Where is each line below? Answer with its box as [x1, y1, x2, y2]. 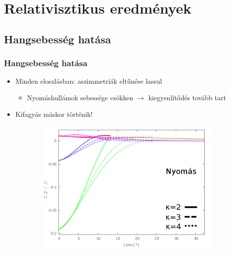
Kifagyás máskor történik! [15, 109, 93, 119]
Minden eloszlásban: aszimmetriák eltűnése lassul [15, 76, 162, 86]
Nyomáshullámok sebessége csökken [27, 92, 134, 102]
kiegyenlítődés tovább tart [148, 92, 226, 102]
